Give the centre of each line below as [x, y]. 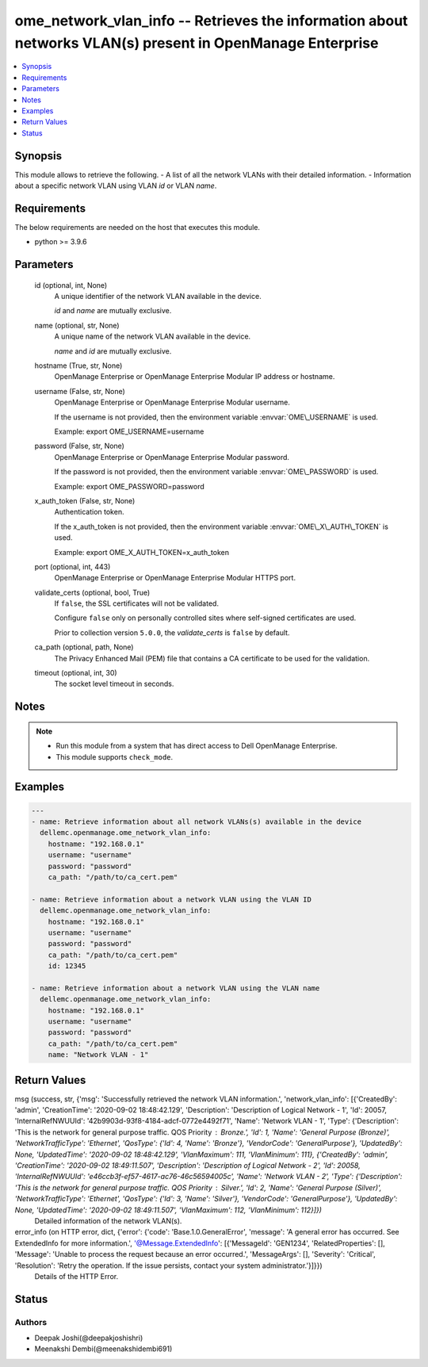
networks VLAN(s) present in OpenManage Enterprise [197, 43]
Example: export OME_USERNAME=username [129, 431]
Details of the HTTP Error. [76, 1276]
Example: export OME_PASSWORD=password [130, 486]
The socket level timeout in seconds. [114, 684]
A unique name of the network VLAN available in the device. [153, 336]
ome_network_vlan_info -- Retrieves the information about [211, 21]
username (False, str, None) [80, 391]
